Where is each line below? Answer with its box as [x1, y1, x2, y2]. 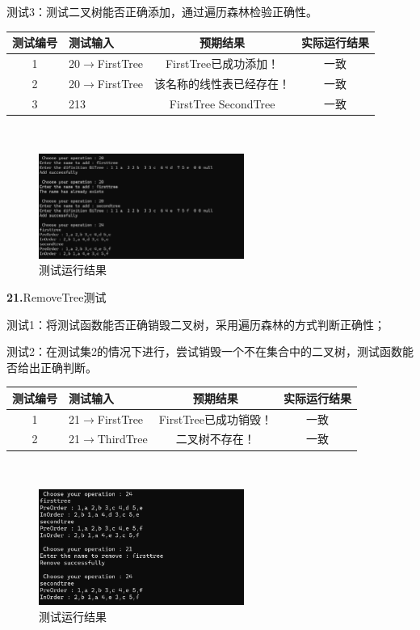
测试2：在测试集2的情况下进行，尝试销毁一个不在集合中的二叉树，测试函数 [6, 343, 402, 360]
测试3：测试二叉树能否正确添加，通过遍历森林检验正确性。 [6, 3, 317, 19]
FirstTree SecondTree [169, 95, 275, 112]
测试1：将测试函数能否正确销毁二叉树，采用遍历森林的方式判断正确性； [6, 315, 385, 332]
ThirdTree [97, 430, 148, 447]
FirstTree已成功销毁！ [158, 410, 273, 427]
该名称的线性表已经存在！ [154, 74, 291, 91]
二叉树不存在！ [175, 430, 255, 447]
